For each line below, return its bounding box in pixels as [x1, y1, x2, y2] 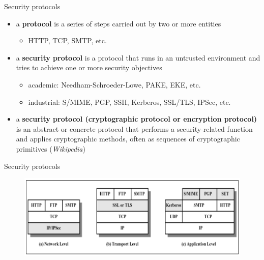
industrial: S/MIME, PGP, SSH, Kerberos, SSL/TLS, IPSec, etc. [28, 96, 231, 107]
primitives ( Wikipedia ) [16, 143, 85, 154]
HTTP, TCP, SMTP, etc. [28, 35, 107, 46]
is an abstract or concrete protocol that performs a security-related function [16, 123, 253, 134]
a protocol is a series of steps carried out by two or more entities [16, 18, 221, 28]
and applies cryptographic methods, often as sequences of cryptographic [16, 133, 240, 144]
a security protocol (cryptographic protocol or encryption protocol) [16, 113, 257, 124]
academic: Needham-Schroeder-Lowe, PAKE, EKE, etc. [28, 79, 201, 90]
